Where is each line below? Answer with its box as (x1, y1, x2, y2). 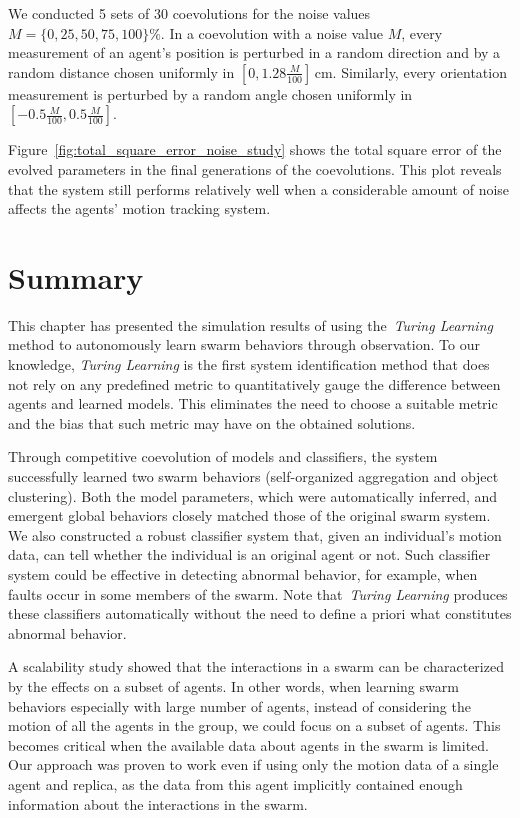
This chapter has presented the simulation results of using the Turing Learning (8, 314, 493, 335)
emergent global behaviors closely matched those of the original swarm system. (8, 505, 491, 526)
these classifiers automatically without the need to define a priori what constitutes (8, 603, 512, 624)
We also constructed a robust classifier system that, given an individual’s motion (8, 524, 502, 545)
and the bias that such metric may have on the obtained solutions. (8, 412, 416, 433)
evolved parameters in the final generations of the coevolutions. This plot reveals (8, 158, 502, 179)
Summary (8, 256, 144, 297)
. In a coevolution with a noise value (160, 22, 383, 43)
